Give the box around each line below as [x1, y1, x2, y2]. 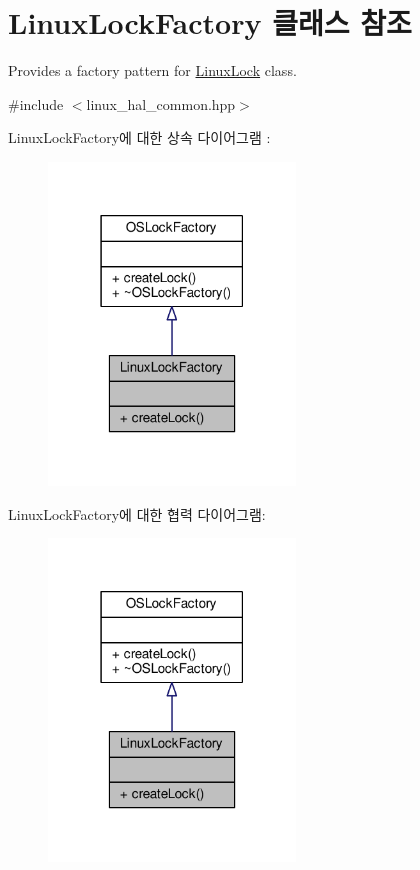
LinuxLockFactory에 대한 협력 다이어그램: [8, 503, 266, 524]
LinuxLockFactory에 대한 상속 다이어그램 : [8, 127, 271, 148]
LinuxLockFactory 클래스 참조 [8, 2, 412, 43]
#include [8, 93, 64, 114]
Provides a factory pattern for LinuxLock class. [8, 60, 297, 81]
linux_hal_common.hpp [86, 93, 236, 114]
